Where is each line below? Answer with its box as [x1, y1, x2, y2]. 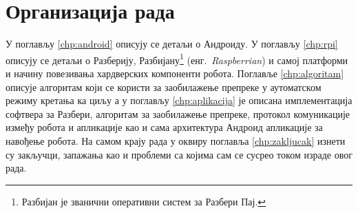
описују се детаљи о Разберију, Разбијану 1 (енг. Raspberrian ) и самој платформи [6, 50, 348, 67]
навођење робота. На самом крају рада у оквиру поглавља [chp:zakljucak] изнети [6, 133, 346, 148]
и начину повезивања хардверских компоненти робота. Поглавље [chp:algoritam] [6, 65, 344, 80]
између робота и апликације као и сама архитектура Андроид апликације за [6, 120, 323, 134]
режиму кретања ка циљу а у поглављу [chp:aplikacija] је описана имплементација [6, 93, 352, 108]
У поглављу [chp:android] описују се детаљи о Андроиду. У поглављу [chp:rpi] [6, 37, 338, 51]
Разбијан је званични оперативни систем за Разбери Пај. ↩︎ [21, 194, 266, 208]
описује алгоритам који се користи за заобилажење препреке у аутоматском [6, 79, 322, 94]
